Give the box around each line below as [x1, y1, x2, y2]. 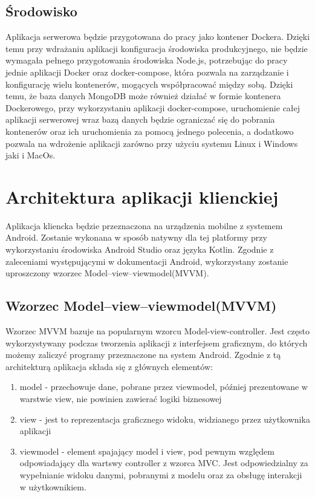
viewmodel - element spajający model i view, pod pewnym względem [19, 444, 274, 457]
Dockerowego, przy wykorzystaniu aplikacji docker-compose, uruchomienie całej [5, 101, 300, 114]
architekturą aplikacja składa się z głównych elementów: [5, 360, 213, 372]
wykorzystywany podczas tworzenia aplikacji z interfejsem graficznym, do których [5, 336, 308, 349]
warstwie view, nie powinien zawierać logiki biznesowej [19, 392, 222, 404]
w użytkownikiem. [19, 480, 86, 493]
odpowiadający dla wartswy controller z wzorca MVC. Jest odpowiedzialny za [19, 456, 308, 469]
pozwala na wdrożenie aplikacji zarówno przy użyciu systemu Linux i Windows [5, 137, 298, 149]
